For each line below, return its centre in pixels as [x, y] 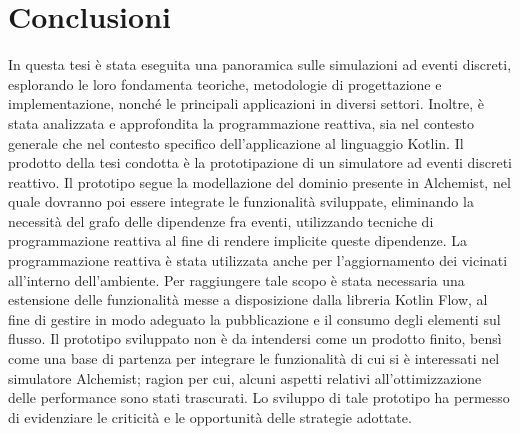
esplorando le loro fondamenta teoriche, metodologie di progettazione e [225, 83]
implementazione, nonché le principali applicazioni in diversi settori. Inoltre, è [246, 103]
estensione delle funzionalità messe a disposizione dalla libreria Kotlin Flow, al [248, 299]
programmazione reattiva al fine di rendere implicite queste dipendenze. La [237, 240]
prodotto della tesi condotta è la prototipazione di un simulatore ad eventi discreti [260, 162]
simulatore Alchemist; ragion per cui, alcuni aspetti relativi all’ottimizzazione [245, 377]
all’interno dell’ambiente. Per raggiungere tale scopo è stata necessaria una [236, 279]
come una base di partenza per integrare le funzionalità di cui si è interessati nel [254, 358]
